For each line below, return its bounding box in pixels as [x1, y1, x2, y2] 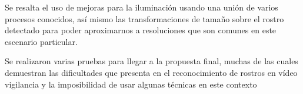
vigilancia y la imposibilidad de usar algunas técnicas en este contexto [5, 78, 257, 90]
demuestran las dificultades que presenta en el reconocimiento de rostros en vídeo [5, 66, 298, 78]
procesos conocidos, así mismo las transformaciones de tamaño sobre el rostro [5, 12, 284, 25]
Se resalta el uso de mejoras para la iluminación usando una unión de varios [5, 1, 278, 13]
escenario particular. [5, 35, 78, 47]
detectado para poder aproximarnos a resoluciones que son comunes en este [5, 24, 277, 36]
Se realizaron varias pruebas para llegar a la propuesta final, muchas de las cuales [5, 55, 298, 67]
